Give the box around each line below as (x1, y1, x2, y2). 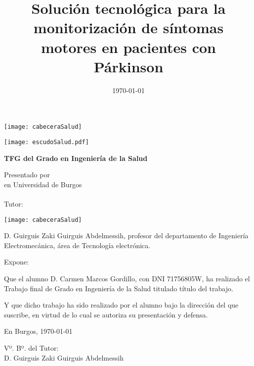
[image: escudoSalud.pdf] (4, 138, 89, 146)
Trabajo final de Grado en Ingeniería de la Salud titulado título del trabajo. (4, 283, 233, 293)
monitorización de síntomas (33, 17, 224, 38)
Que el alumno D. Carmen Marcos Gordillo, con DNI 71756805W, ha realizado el (4, 273, 250, 283)
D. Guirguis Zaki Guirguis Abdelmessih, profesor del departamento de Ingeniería (4, 230, 249, 241)
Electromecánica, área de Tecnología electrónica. (4, 240, 151, 250)
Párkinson (93, 56, 164, 76)
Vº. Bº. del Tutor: (4, 342, 59, 353)
